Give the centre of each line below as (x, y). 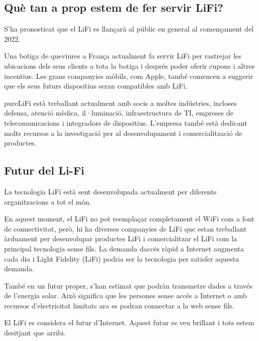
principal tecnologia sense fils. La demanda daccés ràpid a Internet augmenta (124, 248)
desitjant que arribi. (35, 333)
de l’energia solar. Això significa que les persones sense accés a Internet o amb (126, 295)
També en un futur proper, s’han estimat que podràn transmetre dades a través (128, 285)
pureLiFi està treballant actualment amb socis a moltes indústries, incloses (121, 103)
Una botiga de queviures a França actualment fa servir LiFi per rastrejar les (123, 56)
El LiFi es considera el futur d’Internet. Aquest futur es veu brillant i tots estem (129, 322)
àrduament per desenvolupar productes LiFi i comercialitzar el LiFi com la (121, 238)
